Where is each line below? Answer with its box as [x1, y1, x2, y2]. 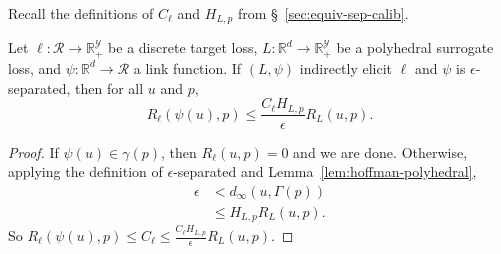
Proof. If [8, 141, 59, 162]
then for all [75, 77, 144, 98]
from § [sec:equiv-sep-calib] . [237, 3, 409, 23]
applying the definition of [8, 161, 163, 182]
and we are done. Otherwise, [293, 141, 468, 162]
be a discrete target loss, [108, 37, 258, 58]
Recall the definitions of [8, 3, 154, 23]
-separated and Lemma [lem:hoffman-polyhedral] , [173, 161, 477, 182]
